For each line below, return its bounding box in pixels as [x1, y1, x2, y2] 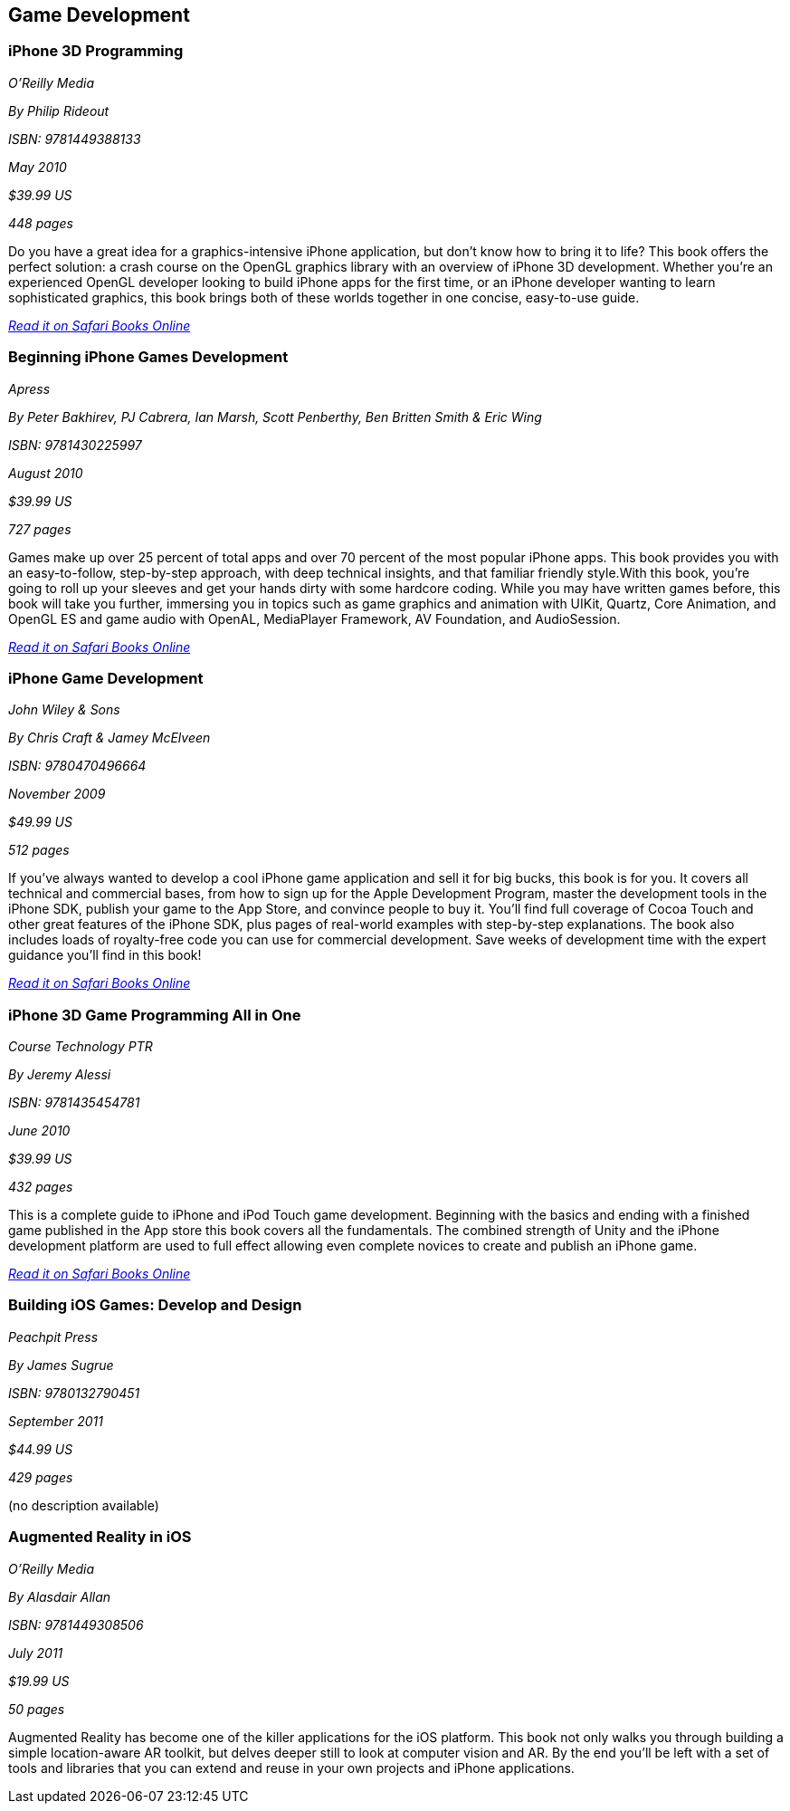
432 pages [8, 1179, 73, 1195]
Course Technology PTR [8, 1039, 153, 1055]
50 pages [8, 1701, 65, 1717]
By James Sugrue [8, 1356, 114, 1373]
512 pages [8, 842, 70, 858]
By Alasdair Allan [8, 1588, 111, 1605]
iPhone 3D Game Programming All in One [8, 1005, 301, 1024]
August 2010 [8, 465, 83, 481]
